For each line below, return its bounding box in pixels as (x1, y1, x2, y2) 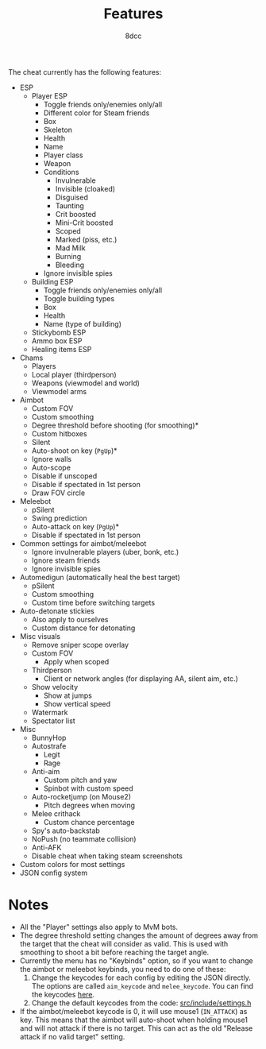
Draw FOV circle (31, 488, 86, 497)
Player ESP (31, 91, 67, 100)
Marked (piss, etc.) (55, 234, 118, 244)
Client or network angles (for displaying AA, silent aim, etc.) (43, 673, 238, 683)
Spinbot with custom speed (43, 784, 133, 793)
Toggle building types (43, 293, 115, 303)
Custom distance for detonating (31, 623, 136, 633)
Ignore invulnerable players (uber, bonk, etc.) (31, 547, 179, 556)
